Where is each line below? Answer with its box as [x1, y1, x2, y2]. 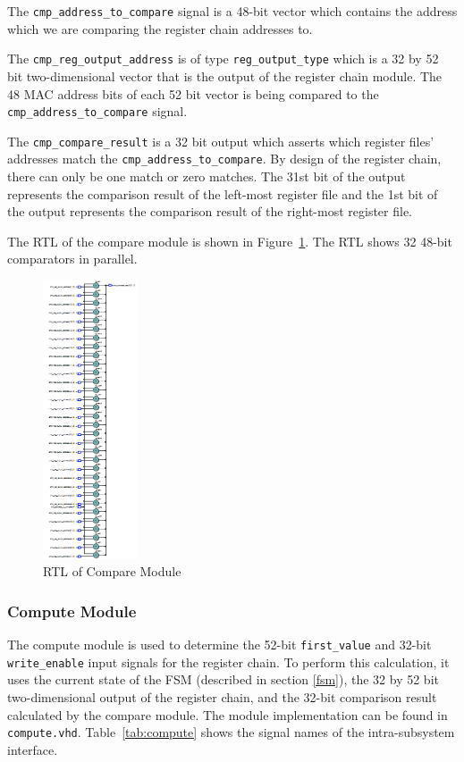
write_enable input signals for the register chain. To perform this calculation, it [7, 652, 450, 671]
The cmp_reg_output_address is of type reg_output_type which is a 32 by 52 [7, 49, 439, 68]
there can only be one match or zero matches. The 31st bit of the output [7, 167, 406, 186]
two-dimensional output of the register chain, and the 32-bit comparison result [7, 687, 437, 706]
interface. [7, 740, 58, 758]
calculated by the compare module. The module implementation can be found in [7, 705, 448, 724]
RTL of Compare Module [43, 562, 181, 581]
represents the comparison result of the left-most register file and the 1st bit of [7, 184, 438, 203]
